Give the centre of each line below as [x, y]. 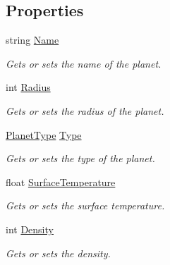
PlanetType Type [44, 134]
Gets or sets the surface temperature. [85, 205]
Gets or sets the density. [58, 253]
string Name [32, 40]
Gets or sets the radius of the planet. [85, 110]
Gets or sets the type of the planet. [80, 158]
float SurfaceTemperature [61, 181]
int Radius [28, 87]
